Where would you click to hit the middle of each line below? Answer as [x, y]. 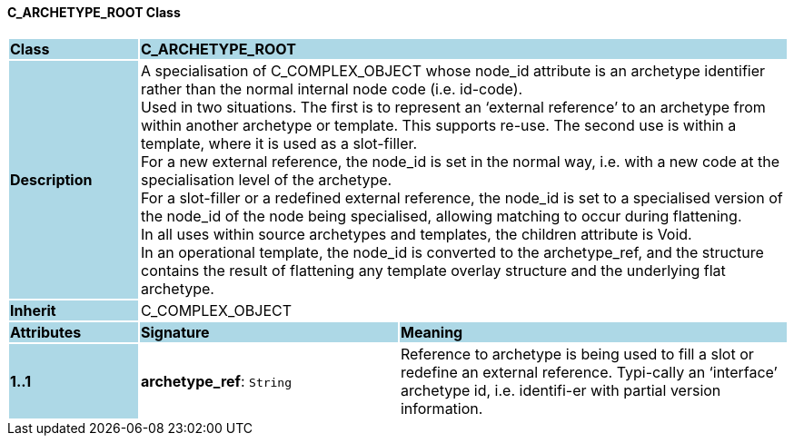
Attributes [46, 332]
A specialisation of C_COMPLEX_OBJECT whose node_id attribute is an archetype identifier [453, 70]
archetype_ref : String [216, 381]
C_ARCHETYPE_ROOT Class [94, 12]
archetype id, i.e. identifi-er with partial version [561, 390]
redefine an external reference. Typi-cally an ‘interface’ [589, 372]
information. [442, 408]
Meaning [432, 332]
